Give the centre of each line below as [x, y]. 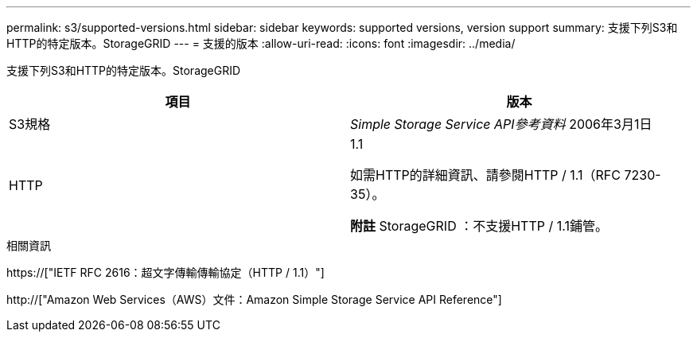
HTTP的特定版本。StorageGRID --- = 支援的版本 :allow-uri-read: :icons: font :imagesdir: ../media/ [261, 43]
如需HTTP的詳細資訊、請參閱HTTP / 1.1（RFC [485, 175]
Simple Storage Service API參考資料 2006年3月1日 [501, 124]
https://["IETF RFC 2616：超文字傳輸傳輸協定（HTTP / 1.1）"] [165, 272]
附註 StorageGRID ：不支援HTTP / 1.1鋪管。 [479, 226]
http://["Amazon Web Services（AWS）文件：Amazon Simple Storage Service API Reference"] [254, 299]
